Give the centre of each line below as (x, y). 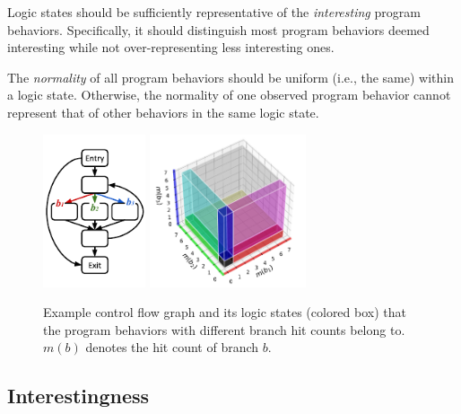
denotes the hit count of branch (172, 347)
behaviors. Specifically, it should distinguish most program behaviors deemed (218, 29)
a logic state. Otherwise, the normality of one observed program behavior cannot (229, 95)
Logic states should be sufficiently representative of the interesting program (214, 12)
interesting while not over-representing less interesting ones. (171, 47)
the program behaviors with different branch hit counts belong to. (224, 329)
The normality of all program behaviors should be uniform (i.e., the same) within (230, 77)
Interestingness (78, 396)
